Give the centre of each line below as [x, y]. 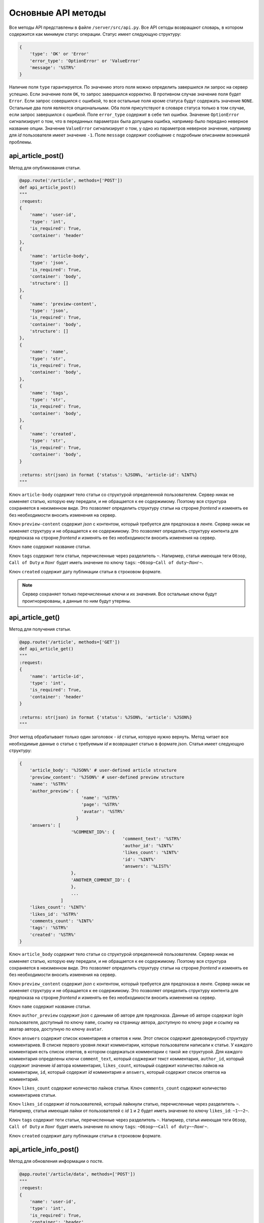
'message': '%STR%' [53, 68]
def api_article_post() [48, 187]
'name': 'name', [49, 352]
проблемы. [21, 142]
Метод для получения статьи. [40, 629]
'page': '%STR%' [100, 804]
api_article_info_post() [44, 1150]
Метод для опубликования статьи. [45, 168]
